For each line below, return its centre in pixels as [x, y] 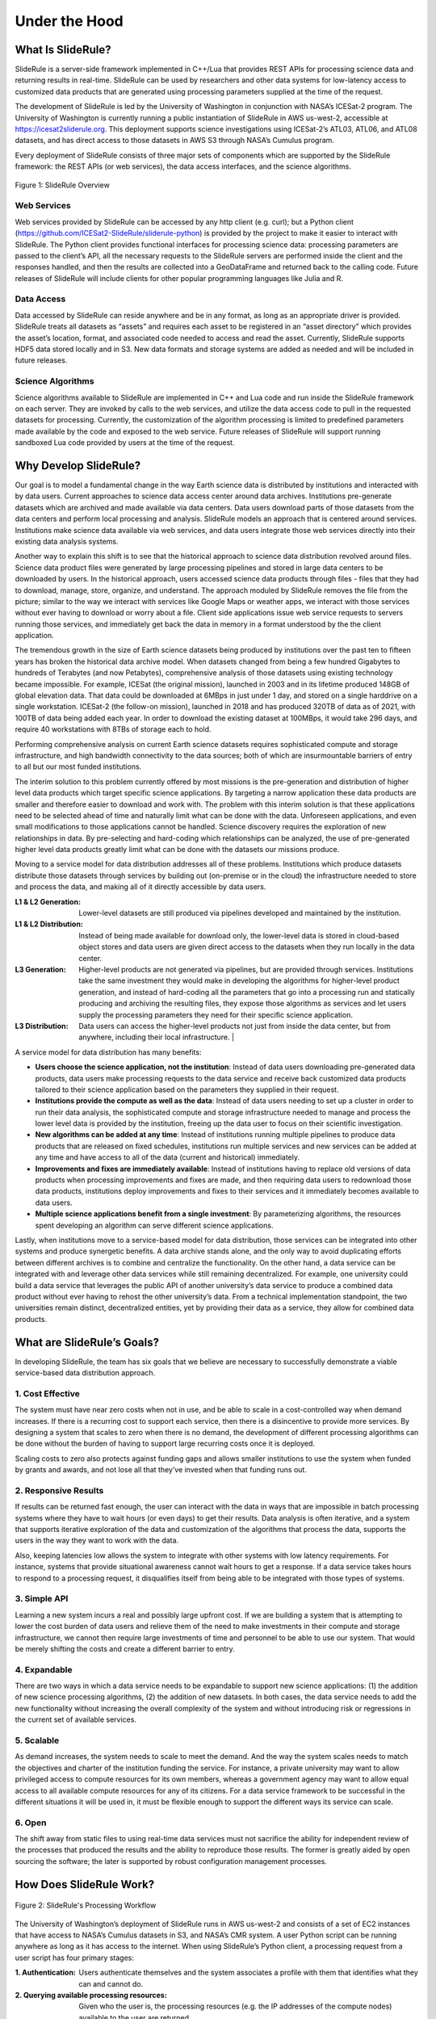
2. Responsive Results [59, 1490]
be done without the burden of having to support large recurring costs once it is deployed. [165, 1444]
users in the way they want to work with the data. [97, 1540]
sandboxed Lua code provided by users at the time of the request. [125, 443]
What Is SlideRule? [63, 50]
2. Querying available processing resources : [91, 1995]
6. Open [31, 1823]
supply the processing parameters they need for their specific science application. [216, 1014]
